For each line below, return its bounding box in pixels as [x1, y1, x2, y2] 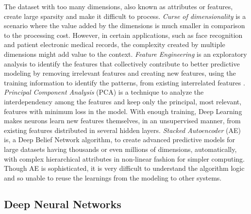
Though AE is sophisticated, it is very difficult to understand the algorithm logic [4, 163, 245, 173]
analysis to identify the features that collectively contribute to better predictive [4, 58, 240, 68]
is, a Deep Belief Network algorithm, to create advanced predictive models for [4, 134, 235, 145]
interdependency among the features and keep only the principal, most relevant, [4, 96, 242, 106]
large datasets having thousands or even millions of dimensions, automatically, [4, 144, 237, 154]
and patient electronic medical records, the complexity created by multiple [4, 39, 225, 49]
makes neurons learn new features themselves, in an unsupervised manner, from [4, 115, 241, 126]
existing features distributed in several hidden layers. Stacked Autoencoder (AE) [4, 125, 241, 135]
